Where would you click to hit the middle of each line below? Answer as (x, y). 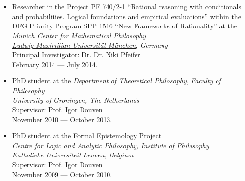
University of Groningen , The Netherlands (76, 100)
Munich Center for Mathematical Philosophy (79, 35)
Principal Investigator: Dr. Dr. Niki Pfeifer (76, 54)
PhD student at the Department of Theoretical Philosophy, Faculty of (116, 81)
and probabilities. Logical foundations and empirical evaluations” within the (126, 16)
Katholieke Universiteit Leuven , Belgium (73, 155)
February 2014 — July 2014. (55, 64)
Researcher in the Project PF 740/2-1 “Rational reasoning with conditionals (126, 6)
